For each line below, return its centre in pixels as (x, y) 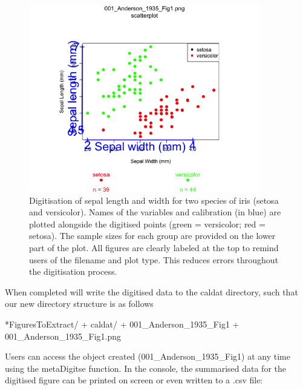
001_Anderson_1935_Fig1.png (63, 336)
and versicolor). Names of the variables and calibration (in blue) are (155, 212)
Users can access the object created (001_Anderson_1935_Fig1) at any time (148, 356)
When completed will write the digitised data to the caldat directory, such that (151, 291)
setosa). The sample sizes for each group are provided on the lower (152, 236)
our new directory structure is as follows (79, 304)
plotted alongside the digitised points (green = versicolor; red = (147, 224)
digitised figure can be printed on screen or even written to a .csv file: (134, 380)
